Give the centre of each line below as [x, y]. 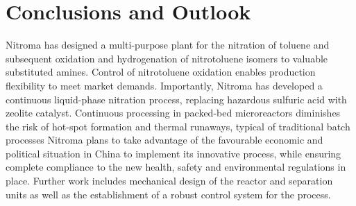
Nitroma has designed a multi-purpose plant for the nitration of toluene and [168, 45]
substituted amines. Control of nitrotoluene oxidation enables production [161, 72]
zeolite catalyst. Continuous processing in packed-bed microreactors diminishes [173, 113]
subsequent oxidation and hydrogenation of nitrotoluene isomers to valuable [167, 58]
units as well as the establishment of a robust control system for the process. [168, 194]
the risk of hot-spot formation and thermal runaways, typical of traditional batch [178, 126]
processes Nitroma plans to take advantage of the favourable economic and [164, 140]
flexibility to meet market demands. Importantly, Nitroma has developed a [164, 85]
